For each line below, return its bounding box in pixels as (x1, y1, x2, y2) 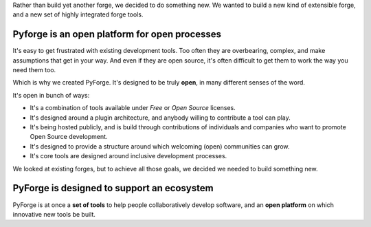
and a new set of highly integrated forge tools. (12, 10, 144, 19)
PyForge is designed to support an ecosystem (12, 182, 214, 194)
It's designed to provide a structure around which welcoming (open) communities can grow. (30, 142, 290, 151)
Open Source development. (30, 133, 108, 141)
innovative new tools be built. (12, 210, 96, 218)
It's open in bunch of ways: (12, 91, 90, 99)
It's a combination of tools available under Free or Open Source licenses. (30, 104, 236, 112)
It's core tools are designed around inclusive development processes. (30, 152, 227, 160)
